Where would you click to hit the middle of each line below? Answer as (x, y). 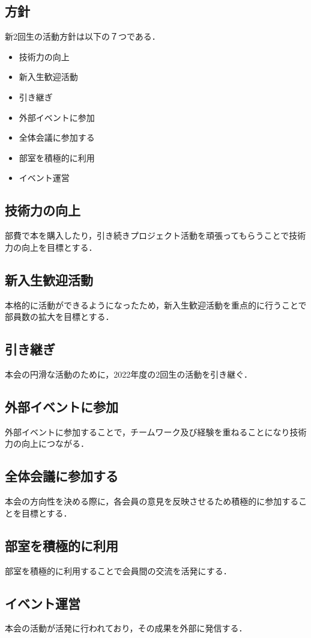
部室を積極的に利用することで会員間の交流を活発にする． (118, 570)
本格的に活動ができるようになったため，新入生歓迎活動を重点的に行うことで (156, 305)
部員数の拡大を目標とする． (59, 317)
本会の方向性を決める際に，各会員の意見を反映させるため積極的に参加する (152, 501)
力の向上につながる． (47, 443)
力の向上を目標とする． (51, 247)
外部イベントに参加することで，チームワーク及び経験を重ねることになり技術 (156, 431)
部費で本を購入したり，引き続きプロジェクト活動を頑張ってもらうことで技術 (155, 235)
